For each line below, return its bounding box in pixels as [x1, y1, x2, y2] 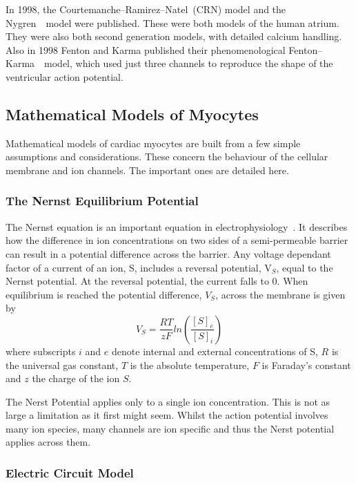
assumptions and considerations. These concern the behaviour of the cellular [6, 149, 328, 164]
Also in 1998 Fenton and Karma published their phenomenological [6, 42, 286, 57]
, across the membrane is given [215, 287, 346, 301]
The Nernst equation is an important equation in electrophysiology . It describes [6, 219, 348, 234]
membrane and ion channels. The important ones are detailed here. [6, 162, 289, 177]
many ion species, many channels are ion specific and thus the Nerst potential [6, 421, 335, 435]
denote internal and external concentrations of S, [112, 343, 318, 358]
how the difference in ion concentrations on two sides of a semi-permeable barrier [6, 233, 348, 247]
